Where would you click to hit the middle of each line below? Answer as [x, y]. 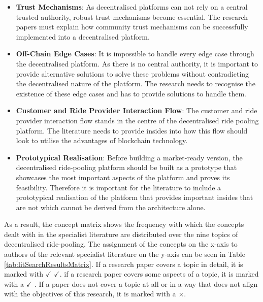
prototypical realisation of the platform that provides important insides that [135, 197]
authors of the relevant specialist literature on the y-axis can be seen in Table [125, 254]
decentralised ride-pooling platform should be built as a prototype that [126, 167]
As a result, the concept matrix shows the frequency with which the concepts [124, 224]
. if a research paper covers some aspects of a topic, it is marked [159, 274]
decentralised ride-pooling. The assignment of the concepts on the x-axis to [121, 244]
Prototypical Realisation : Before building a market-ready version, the [129, 157]
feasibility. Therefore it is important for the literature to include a [119, 187]
